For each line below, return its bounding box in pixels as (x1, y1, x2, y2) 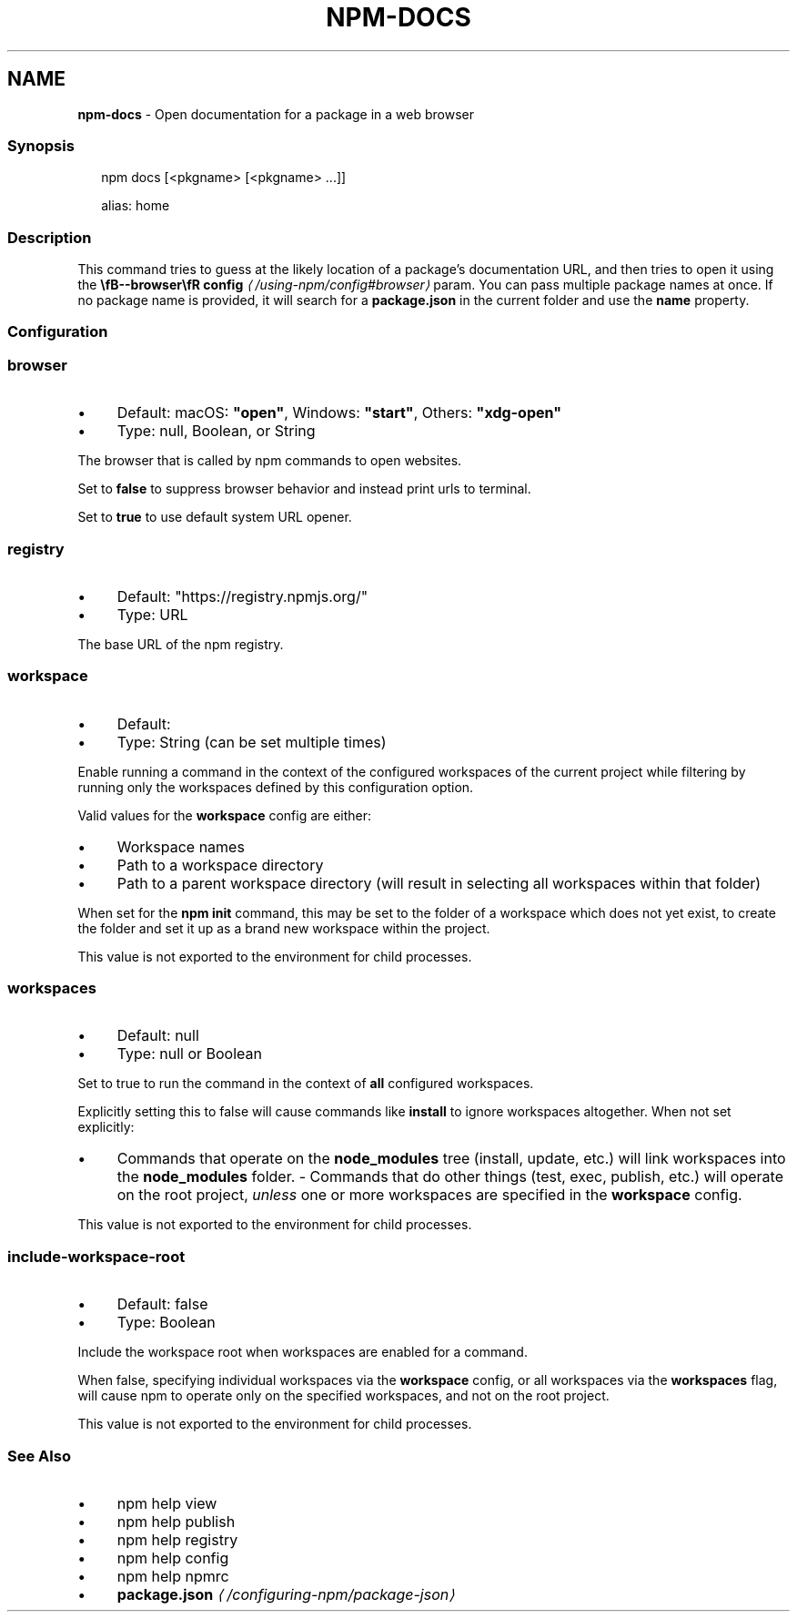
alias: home (101, 198, 170, 214)
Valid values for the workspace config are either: (77, 807, 372, 823)
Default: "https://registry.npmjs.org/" (116, 586, 368, 606)
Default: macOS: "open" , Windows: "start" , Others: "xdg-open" (116, 403, 561, 423)
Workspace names (116, 837, 245, 856)
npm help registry (116, 1530, 238, 1549)
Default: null (116, 1026, 199, 1045)
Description (7, 228, 92, 247)
